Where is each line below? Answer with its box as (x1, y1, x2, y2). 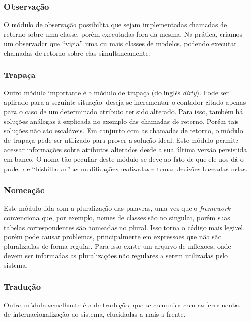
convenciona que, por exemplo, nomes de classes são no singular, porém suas (4, 212, 230, 222)
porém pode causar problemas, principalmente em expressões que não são (4, 231, 221, 242)
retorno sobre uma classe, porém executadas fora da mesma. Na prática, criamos (4, 29, 243, 39)
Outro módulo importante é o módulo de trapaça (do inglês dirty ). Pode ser (4, 87, 229, 97)
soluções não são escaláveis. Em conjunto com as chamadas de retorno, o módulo (4, 125, 243, 136)
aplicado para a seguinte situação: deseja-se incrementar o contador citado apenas (4, 97, 246, 107)
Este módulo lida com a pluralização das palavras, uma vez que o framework (4, 203, 231, 213)
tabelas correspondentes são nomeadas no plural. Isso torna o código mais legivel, (4, 222, 245, 232)
